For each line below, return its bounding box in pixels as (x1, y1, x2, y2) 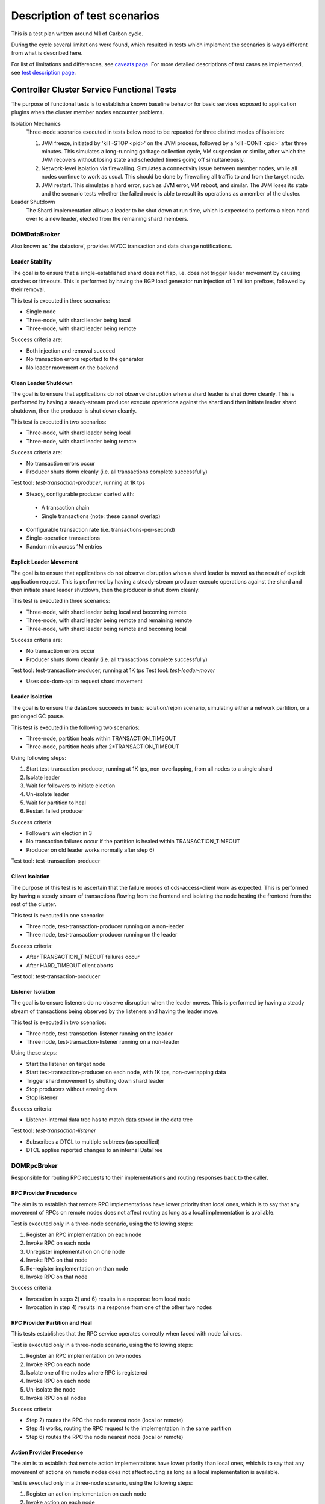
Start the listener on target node (26, 1060, 105, 1067)
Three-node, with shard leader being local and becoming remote (26, 608, 187, 615)
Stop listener (26, 1094, 58, 1101)
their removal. (11, 286, 46, 293)
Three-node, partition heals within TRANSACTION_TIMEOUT (26, 735, 176, 742)
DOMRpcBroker (11, 1162, 58, 1170)
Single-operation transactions (26, 534, 101, 541)
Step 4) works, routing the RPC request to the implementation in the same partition (26, 1425, 232, 1432)
